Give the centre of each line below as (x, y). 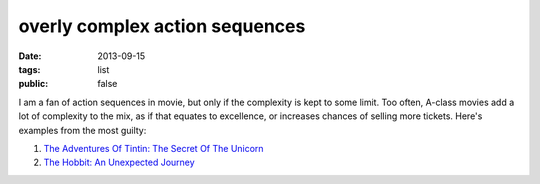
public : (33, 84)
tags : (29, 69)
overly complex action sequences (162, 26)
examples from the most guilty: (82, 130)
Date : (30, 56)
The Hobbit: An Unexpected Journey (119, 162)
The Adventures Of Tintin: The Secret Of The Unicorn (153, 148)
